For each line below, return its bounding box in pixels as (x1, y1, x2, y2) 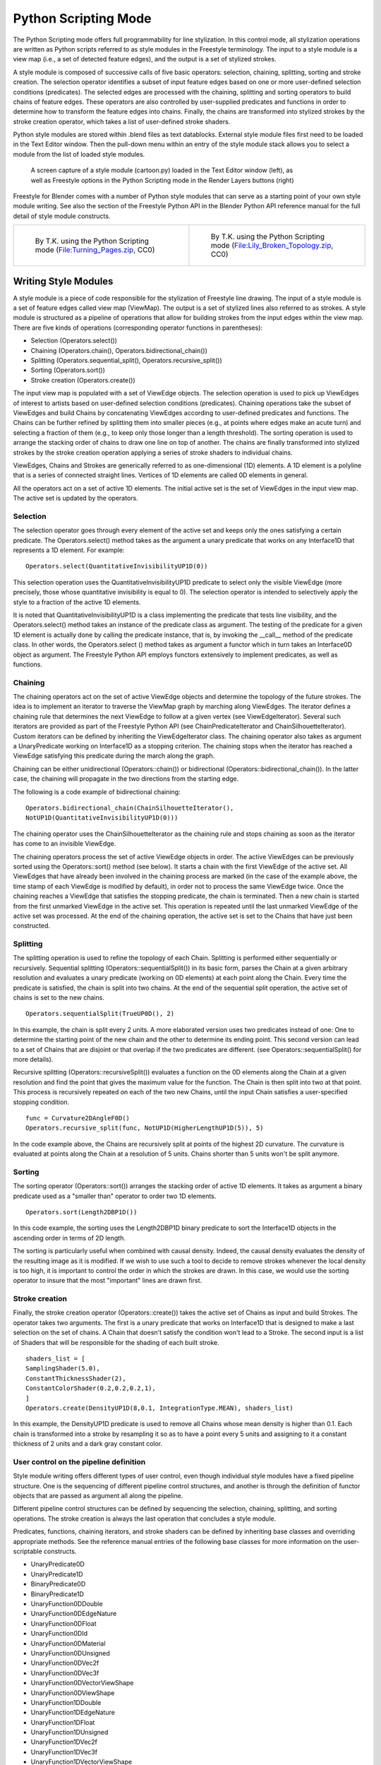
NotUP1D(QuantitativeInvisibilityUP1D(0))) (25, 814, 179, 822)
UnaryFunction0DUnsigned (30, 1649, 110, 1657)
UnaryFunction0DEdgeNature (30, 1610, 117, 1618)
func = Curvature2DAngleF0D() (25, 1114, 131, 1122)
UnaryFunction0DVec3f (30, 1668, 99, 1677)
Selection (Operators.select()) (30, 336, 118, 345)
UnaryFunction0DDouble (30, 1600, 103, 1608)
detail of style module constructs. (13, 212, 111, 220)
